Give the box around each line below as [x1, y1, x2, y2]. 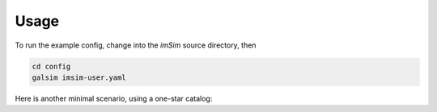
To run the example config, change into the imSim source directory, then [15, 40, 257, 50]
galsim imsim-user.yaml [32, 73, 127, 82]
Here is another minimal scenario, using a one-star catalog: [15, 93, 213, 103]
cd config [32, 61, 71, 71]
